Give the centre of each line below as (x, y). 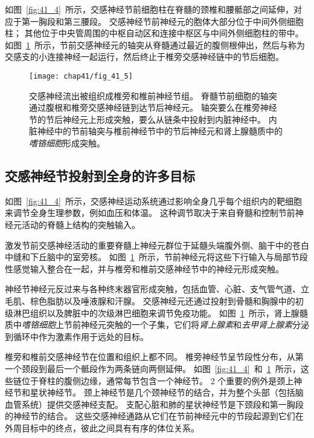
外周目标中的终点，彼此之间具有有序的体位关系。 (102, 427)
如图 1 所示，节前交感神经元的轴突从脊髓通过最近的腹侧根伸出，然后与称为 (155, 44)
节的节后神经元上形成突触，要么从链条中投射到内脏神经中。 (147, 119)
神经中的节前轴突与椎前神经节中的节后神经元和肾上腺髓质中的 (160, 131)
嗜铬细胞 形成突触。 (67, 143)
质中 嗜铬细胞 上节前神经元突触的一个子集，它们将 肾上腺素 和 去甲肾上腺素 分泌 (157, 325)
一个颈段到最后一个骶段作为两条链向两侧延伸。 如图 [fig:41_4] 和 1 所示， (153, 368)
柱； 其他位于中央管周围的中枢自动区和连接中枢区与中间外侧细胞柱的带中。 (154, 33)
